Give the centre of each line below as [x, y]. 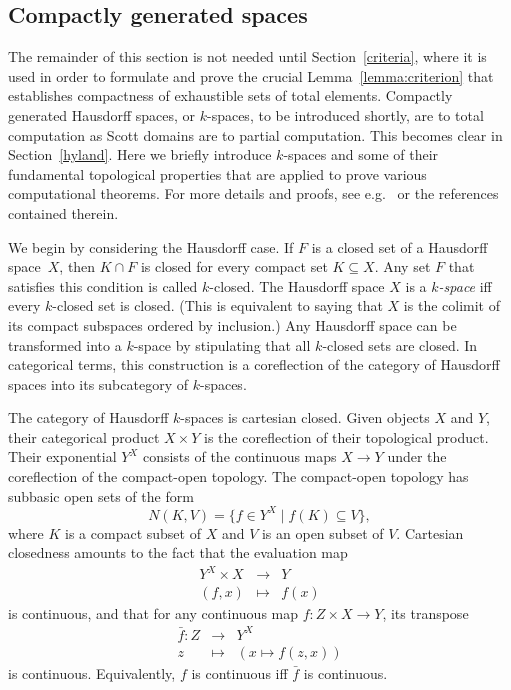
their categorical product [84, 436]
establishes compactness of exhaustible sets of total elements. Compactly [230, 95]
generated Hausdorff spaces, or [101, 114]
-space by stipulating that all [222, 344]
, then [77, 266]
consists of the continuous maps [239, 456]
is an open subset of [322, 532]
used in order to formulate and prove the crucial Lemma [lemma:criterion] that [251, 75]
